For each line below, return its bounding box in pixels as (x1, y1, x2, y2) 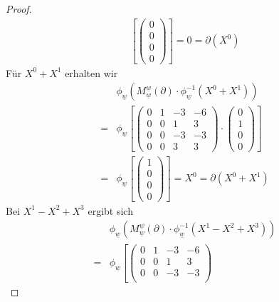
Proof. (6, 1, 32, 16)
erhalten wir (65, 65, 118, 80)
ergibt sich (88, 203, 133, 218)
